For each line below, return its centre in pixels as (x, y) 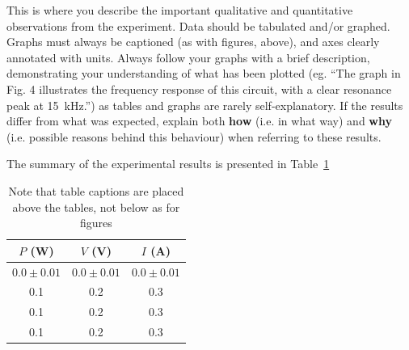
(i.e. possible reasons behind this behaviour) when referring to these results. (194, 136)
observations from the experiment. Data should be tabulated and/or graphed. (198, 25)
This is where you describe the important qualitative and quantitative (180, 10)
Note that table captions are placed (96, 190)
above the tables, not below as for (96, 207)
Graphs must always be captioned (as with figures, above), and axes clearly (193, 42)
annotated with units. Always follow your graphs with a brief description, (188, 57)
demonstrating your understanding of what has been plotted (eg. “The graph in (204, 73)
